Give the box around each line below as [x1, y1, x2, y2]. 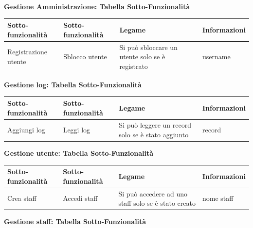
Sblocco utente [63, 51, 107, 62]
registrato [119, 61, 148, 71]
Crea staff [7, 193, 36, 203]
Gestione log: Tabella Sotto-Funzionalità [4, 79, 142, 89]
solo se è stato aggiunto [119, 129, 189, 139]
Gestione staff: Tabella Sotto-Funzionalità [4, 216, 146, 227]
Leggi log [63, 125, 90, 135]
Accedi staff [63, 193, 98, 203]
